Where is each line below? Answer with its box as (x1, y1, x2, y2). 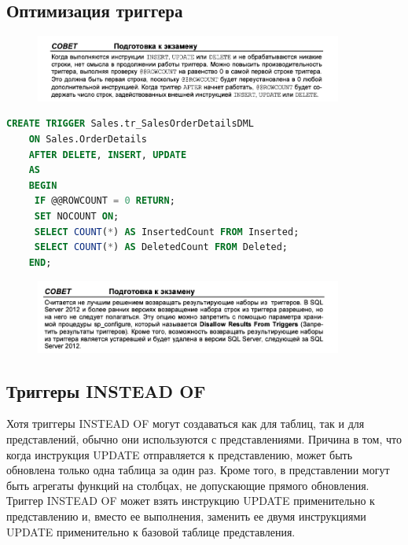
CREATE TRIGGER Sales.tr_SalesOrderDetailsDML (6, 118, 255, 130)
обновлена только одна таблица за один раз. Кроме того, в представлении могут (6, 462, 390, 478)
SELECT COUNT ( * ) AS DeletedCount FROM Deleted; (34, 241, 289, 253)
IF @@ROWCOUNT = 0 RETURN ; (34, 195, 175, 207)
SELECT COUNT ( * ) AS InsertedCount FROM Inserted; (34, 226, 300, 238)
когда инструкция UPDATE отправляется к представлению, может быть (6, 446, 353, 462)
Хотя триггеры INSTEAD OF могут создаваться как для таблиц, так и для (6, 415, 365, 432)
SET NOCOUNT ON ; (34, 210, 119, 222)
